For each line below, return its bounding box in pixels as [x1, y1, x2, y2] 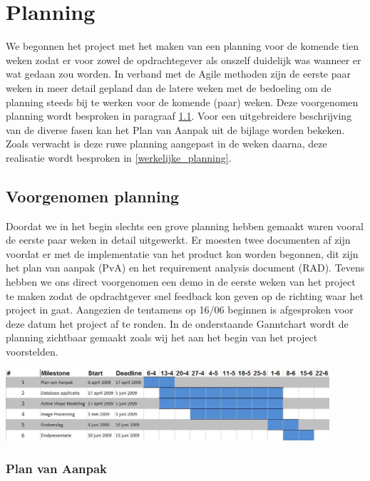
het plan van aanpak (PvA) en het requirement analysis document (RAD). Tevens [6, 260, 365, 275]
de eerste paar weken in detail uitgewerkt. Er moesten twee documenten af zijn [6, 232, 351, 247]
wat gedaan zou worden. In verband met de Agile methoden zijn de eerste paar [6, 66, 351, 81]
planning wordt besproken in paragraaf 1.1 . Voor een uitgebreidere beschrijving [6, 108, 352, 123]
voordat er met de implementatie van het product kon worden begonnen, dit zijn [6, 246, 359, 261]
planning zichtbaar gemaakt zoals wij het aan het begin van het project [6, 330, 318, 345]
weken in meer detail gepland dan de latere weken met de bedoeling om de [6, 80, 332, 95]
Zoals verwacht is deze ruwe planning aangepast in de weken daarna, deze [6, 136, 327, 151]
